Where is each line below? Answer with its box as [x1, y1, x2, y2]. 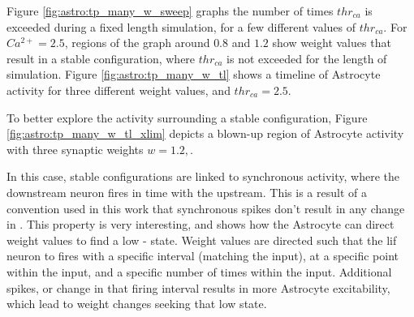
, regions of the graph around [64, 34, 210, 51]
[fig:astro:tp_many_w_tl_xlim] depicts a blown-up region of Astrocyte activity [6, 125, 404, 142]
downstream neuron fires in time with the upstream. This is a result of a [6, 183, 367, 200]
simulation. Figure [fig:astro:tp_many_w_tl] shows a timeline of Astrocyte [6, 66, 381, 83]
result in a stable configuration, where [6, 49, 196, 66]
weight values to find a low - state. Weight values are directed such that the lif [6, 231, 397, 248]
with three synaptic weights [6, 140, 144, 157]
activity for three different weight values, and [6, 81, 231, 98]
